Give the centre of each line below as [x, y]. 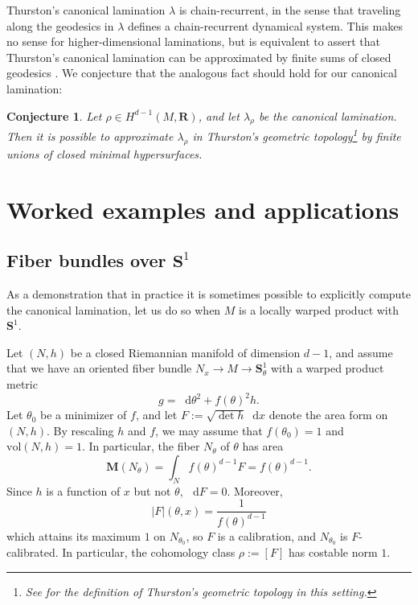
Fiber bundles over [86, 260]
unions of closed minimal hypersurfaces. [104, 153]
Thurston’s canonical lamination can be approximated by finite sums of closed [199, 57]
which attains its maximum [74, 535]
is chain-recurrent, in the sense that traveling [290, 10]
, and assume [361, 352]
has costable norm [333, 552]
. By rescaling [80, 430]
